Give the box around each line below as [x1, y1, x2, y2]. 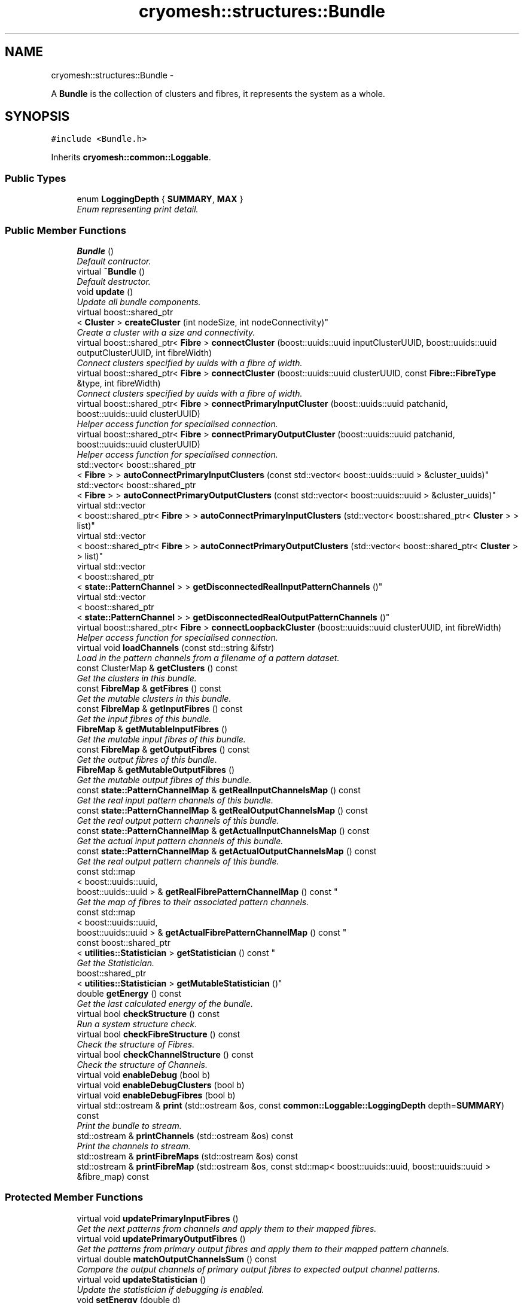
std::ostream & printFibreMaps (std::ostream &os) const [77, 1150, 298, 1161]
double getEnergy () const [77, 988, 181, 998]
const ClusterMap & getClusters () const [77, 662, 237, 673]
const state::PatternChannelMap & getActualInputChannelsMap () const [77, 825, 370, 836]
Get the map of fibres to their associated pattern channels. [77, 896, 309, 907]
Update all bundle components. [77, 296, 201, 307]
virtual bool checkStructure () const [77, 1008, 220, 1019]
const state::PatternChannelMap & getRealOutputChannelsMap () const [77, 805, 368, 815]
